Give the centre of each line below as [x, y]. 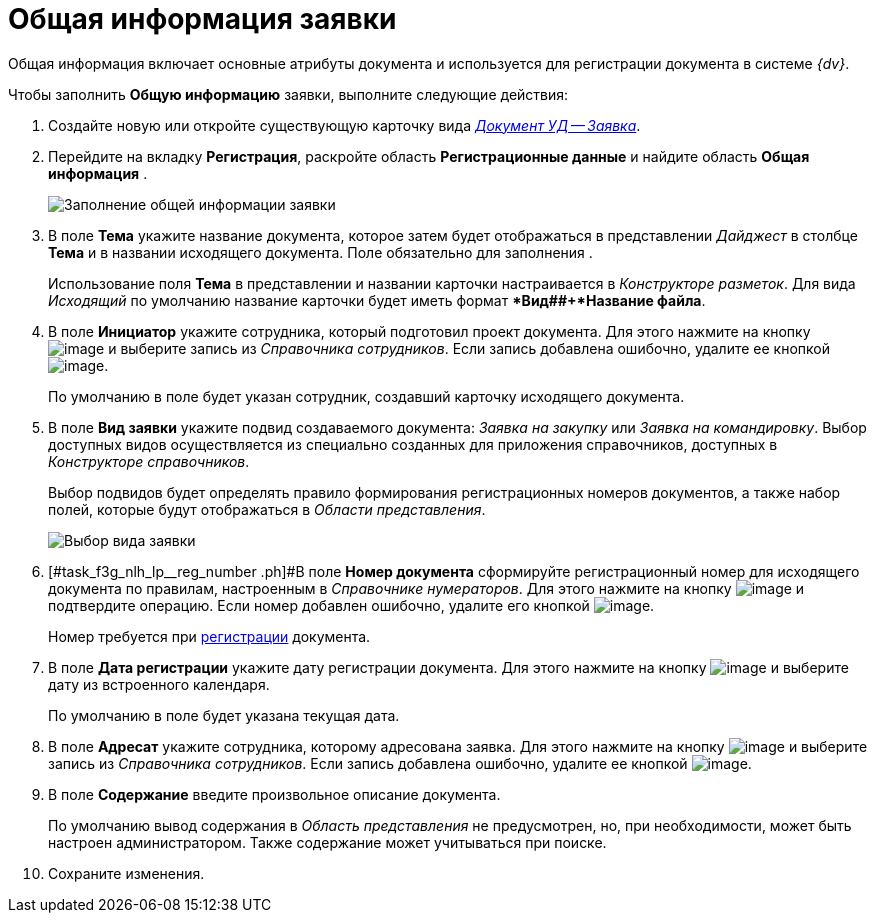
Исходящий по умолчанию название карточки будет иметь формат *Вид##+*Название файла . [377, 300]
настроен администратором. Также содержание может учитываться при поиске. [327, 842]
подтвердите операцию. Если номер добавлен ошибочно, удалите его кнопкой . [351, 605]
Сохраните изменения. [126, 873]
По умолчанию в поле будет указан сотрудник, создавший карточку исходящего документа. [366, 396]
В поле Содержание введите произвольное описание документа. [274, 794]
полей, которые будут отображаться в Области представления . [267, 509]
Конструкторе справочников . [149, 461]
